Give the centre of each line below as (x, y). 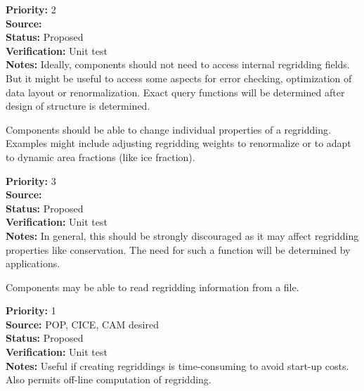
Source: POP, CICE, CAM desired (82, 324)
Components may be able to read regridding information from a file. (152, 287)
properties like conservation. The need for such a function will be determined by (178, 249)
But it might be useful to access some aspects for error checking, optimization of (179, 78)
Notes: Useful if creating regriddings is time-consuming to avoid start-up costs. (177, 365)
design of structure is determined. (78, 106)
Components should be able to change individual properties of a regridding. (168, 129)
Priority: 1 (31, 310)
